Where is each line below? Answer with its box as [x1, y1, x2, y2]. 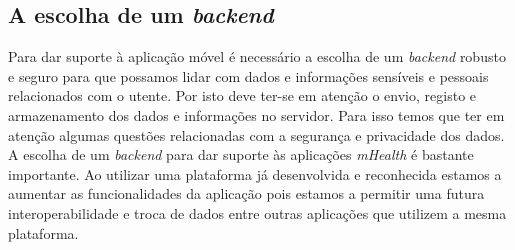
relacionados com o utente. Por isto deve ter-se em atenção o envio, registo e [8, 85, 477, 106]
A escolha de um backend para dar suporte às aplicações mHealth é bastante [8, 144, 474, 165]
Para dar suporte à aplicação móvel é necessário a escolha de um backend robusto [8, 46, 506, 67]
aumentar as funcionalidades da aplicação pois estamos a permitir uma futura [8, 183, 485, 204]
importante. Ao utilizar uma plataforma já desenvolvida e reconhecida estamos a [8, 163, 502, 184]
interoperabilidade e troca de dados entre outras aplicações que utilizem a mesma [8, 202, 507, 223]
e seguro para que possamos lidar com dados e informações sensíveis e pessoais [8, 65, 489, 86]
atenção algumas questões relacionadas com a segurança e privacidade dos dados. [8, 124, 505, 145]
